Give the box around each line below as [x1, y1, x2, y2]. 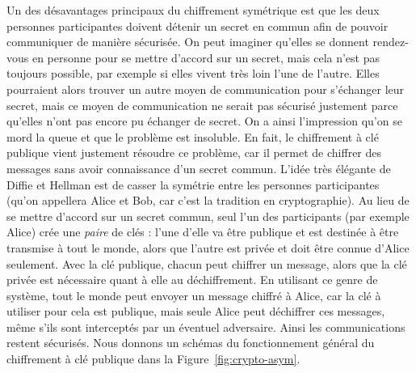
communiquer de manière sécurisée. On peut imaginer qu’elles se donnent [6, 33, 369, 50]
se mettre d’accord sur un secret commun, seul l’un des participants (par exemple [6, 207, 410, 224]
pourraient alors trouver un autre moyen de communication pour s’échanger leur [6, 80, 405, 97]
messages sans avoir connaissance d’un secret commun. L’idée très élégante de [6, 159, 391, 176]
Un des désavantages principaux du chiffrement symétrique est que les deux [6, 2, 380, 18]
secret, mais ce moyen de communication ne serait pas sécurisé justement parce [6, 96, 398, 113]
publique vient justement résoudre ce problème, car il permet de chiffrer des [6, 144, 382, 161]
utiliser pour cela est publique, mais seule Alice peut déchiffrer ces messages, [6, 303, 385, 320]
